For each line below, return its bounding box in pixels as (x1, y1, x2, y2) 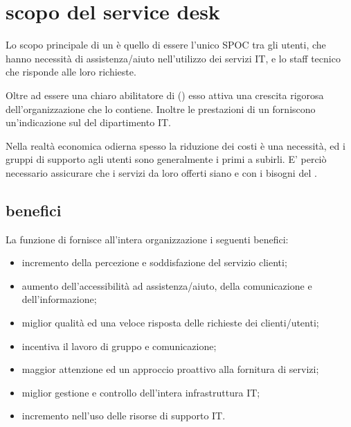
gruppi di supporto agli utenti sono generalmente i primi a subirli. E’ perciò (6, 152, 327, 166)
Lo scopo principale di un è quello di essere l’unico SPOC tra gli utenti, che (6, 37, 326, 52)
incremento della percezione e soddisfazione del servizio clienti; (21, 255, 287, 270)
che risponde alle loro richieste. (6, 64, 136, 79)
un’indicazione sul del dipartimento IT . (6, 115, 171, 130)
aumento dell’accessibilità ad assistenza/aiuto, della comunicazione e (21, 278, 312, 293)
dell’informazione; (21, 292, 97, 306)
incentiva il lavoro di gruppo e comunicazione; (21, 338, 217, 353)
